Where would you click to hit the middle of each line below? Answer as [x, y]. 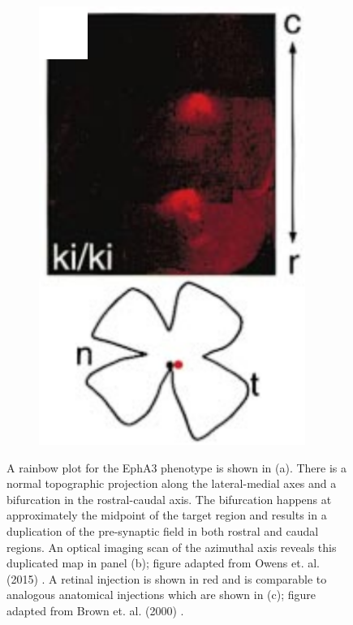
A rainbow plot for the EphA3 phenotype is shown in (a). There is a [177, 467]
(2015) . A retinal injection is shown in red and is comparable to [167, 578]
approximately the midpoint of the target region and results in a [167, 515]
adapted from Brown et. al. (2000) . [95, 610]
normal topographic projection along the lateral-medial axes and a [172, 483]
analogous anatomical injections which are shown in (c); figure [161, 595]
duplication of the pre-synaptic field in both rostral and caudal [163, 530]
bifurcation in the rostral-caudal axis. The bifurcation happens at [169, 499]
